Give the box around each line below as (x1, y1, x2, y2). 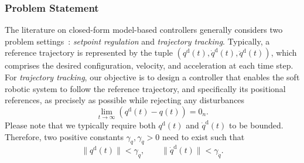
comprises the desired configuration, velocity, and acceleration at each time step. (5, 59, 293, 72)
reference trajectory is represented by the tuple (5, 46, 173, 59)
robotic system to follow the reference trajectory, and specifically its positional (5, 82, 286, 94)
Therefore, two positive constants (5, 130, 124, 142)
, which (271, 46, 297, 59)
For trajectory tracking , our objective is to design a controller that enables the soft (5, 71, 300, 83)
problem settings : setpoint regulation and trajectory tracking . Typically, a (5, 35, 270, 47)
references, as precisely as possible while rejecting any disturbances (5, 94, 245, 106)
